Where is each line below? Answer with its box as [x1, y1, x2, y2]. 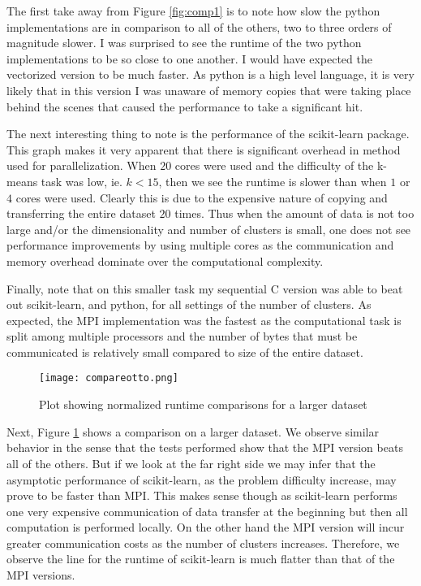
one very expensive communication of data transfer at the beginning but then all [6, 502, 408, 519]
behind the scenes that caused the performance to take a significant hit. [6, 98, 363, 115]
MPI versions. [6, 566, 75, 584]
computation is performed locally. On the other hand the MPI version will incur [6, 519, 405, 536]
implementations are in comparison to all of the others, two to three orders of [6, 18, 392, 35]
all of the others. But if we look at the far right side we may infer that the [6, 454, 376, 471]
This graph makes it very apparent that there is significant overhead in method [6, 141, 401, 158]
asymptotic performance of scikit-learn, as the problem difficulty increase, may [6, 471, 397, 488]
